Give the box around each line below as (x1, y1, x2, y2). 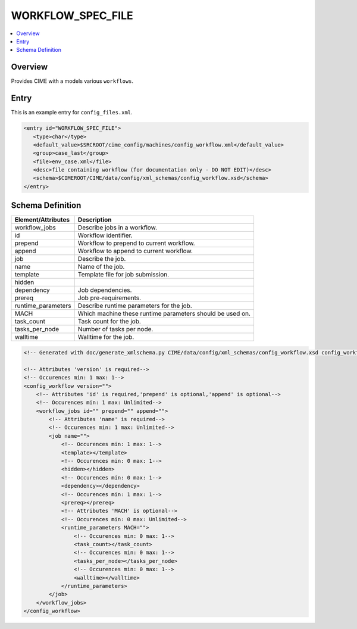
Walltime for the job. (77, 333, 134, 341)
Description (77, 216, 112, 224)
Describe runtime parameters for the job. (77, 301, 193, 310)
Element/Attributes (14, 216, 70, 224)
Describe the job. (77, 255, 126, 263)
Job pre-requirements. (77, 294, 142, 302)
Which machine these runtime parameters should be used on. (77, 310, 251, 318)
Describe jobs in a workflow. (77, 223, 158, 232)
